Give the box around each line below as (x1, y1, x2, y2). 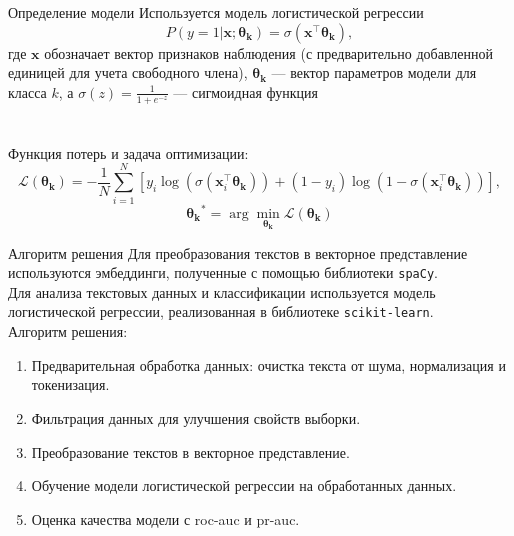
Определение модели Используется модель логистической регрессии (8, 2, 424, 22)
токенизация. (31, 374, 110, 395)
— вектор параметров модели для (271, 62, 477, 83)
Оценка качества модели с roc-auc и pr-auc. (31, 508, 300, 529)
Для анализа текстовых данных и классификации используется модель (8, 281, 436, 302)
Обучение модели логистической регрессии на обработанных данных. (31, 475, 457, 496)
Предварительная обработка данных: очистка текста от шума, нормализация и (31, 354, 506, 375)
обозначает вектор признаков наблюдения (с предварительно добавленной (44, 42, 493, 63)
